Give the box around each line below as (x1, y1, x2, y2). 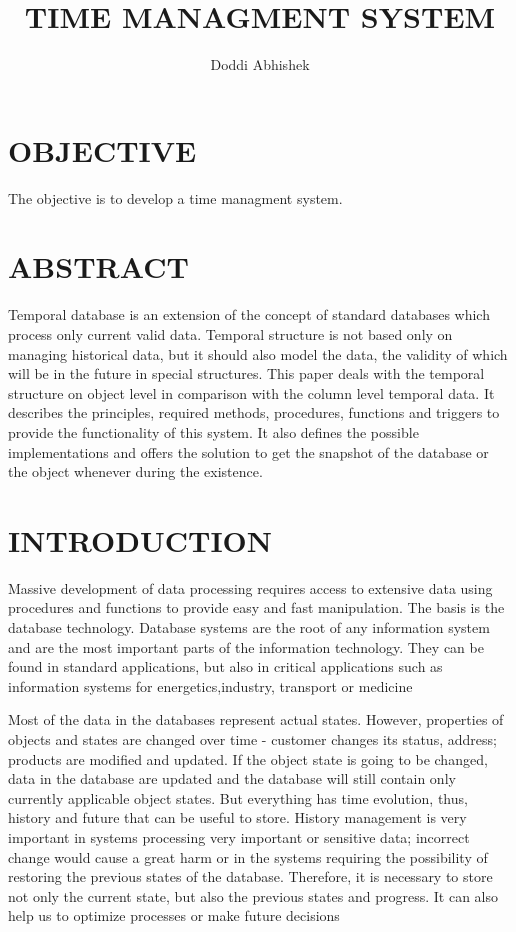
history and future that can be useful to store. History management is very (8, 807, 467, 828)
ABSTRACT (8, 246, 189, 287)
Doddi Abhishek (210, 54, 310, 75)
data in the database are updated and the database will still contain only (8, 768, 456, 789)
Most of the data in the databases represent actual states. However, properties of (8, 709, 504, 730)
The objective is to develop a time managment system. (8, 187, 343, 208)
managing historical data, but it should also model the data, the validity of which (8, 343, 508, 364)
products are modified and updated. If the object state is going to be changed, (8, 748, 488, 769)
